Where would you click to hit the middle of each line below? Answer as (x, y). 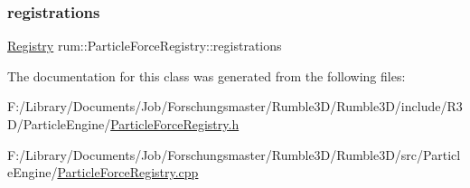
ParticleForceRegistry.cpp (128, 172)
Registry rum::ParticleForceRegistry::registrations (145, 46)
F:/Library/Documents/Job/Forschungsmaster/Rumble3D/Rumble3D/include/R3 (235, 106)
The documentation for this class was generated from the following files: (207, 75)
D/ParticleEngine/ (59, 124)
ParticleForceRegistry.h (175, 124)
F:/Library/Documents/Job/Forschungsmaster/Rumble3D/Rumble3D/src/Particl (234, 154)
